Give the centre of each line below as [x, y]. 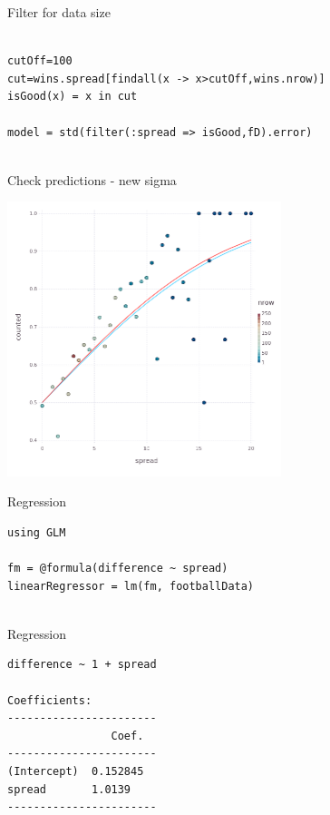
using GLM [37, 532]
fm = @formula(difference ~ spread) [118, 569]
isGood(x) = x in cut [73, 97]
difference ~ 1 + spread [82, 665]
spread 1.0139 [69, 789]
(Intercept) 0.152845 [76, 772]
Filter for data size [59, 12]
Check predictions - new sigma [92, 179]
